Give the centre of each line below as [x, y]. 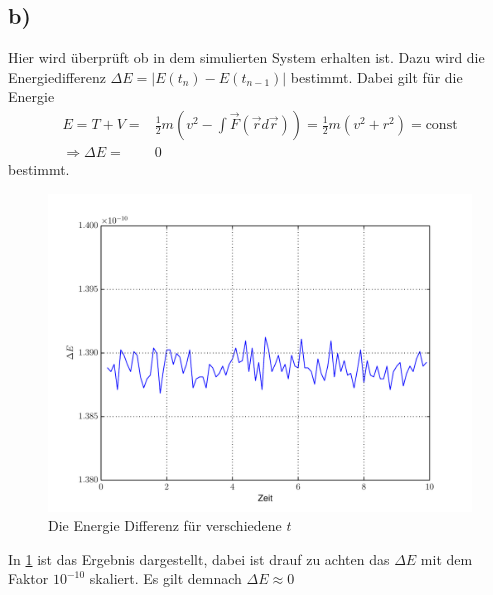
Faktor [28, 578]
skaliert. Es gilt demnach [165, 578]
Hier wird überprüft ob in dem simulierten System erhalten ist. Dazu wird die [246, 57]
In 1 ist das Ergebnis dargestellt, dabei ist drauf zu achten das [199, 558]
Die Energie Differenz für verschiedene [165, 525]
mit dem [446, 558]
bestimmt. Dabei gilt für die [376, 76]
